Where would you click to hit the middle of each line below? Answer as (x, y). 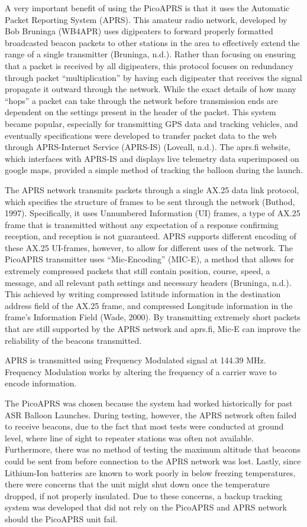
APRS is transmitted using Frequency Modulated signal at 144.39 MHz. (135, 360)
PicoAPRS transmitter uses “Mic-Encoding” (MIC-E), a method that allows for (150, 259)
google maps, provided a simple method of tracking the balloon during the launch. (154, 170)
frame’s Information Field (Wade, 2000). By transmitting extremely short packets (153, 317)
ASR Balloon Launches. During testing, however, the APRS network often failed (151, 414)
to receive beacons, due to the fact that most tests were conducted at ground (144, 426)
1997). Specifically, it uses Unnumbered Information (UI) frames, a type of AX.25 (153, 213)
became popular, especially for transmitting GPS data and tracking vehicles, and (151, 123)
